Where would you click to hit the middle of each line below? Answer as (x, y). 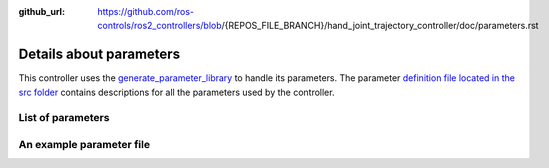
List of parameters (64, 118)
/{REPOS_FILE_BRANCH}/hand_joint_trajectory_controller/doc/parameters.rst (380, 26)
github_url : (41, 11)
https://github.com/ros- (146, 11)
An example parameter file (84, 145)
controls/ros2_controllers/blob (159, 26)
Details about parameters (99, 54)
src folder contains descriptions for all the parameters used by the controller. (176, 92)
